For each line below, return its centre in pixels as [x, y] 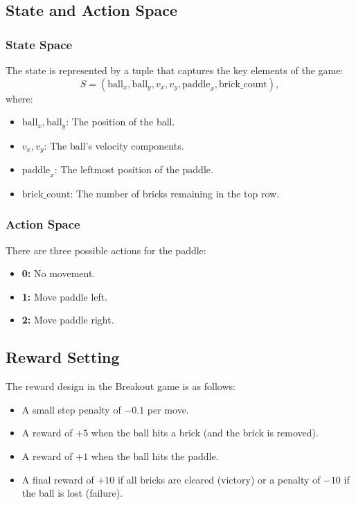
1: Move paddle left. [65, 296]
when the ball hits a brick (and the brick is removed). [205, 433]
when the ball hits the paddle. [155, 456]
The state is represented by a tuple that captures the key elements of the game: [175, 70]
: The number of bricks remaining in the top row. [175, 193]
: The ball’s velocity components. [114, 145]
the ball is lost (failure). [72, 493]
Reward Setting [63, 357]
